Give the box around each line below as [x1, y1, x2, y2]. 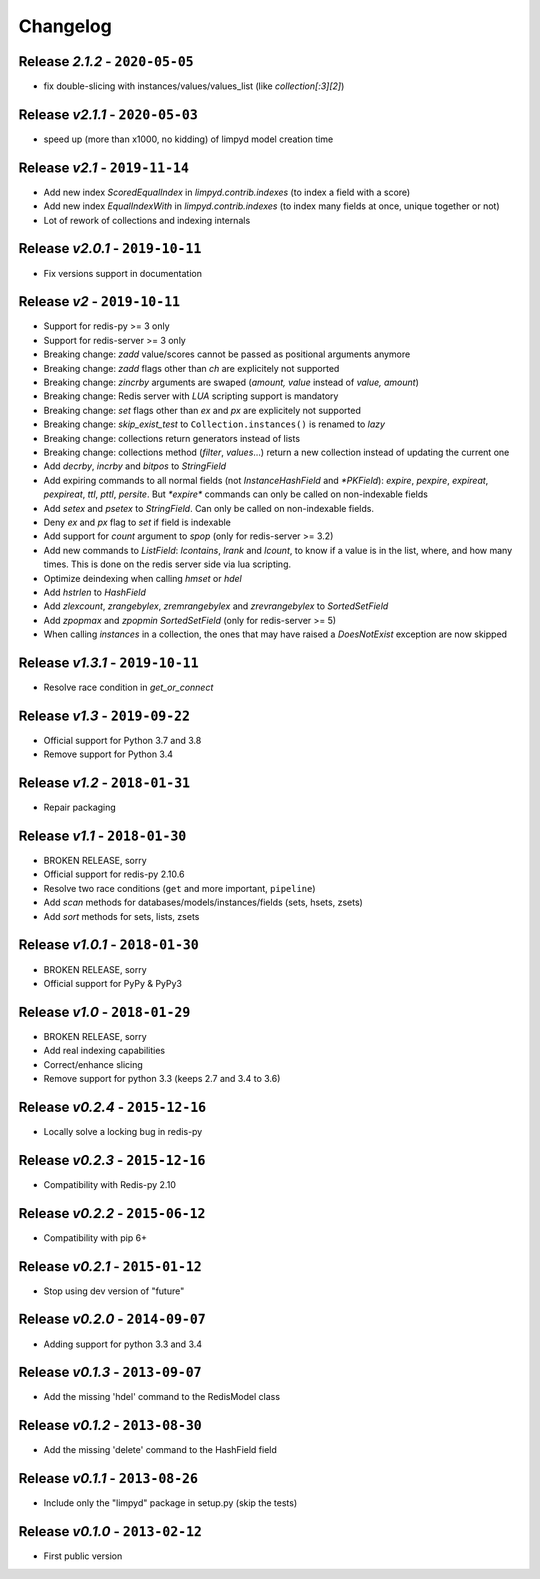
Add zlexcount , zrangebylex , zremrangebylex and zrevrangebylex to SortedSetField [43, 600, 389, 612]
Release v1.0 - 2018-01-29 [18, 1003, 191, 1020]
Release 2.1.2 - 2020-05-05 [18, 53, 194, 70]
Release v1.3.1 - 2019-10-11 [18, 654, 199, 671]
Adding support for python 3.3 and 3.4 [43, 1338, 203, 1350]
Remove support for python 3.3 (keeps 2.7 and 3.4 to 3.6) [43, 1073, 281, 1085]
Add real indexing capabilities [43, 1045, 166, 1057]
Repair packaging [43, 801, 117, 814]
